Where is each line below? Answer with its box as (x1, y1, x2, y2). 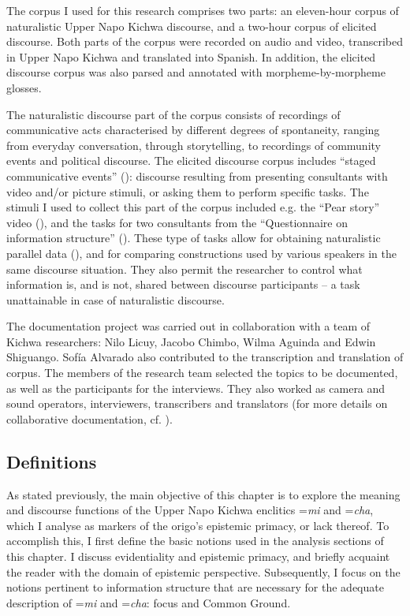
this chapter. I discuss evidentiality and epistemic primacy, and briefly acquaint (6, 548, 390, 565)
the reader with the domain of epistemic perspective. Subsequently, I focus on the (6, 563, 401, 580)
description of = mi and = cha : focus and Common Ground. (6, 594, 291, 610)
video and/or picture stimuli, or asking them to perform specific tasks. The (6, 183, 369, 200)
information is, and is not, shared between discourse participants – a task (6, 276, 360, 293)
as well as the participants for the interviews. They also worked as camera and (6, 379, 386, 396)
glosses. (6, 79, 42, 95)
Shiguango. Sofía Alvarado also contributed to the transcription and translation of (6, 349, 404, 365)
